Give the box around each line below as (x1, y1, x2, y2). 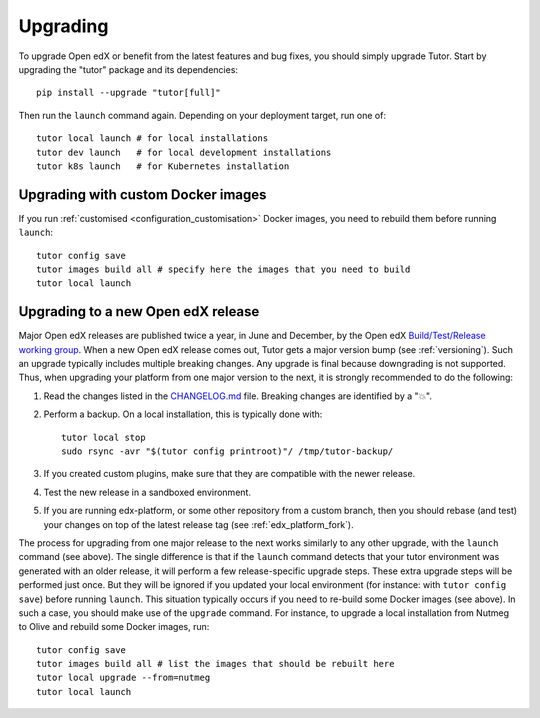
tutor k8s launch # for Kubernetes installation (36, 160, 290, 172)
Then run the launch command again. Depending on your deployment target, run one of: (18, 109, 387, 121)
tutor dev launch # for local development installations (36, 146, 332, 158)
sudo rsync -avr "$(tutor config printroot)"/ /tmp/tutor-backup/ (61, 446, 394, 457)
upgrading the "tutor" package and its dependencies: (18, 63, 239, 75)
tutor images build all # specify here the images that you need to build (36, 263, 411, 275)
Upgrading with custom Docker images (18, 186, 267, 203)
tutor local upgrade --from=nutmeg (36, 672, 211, 684)
